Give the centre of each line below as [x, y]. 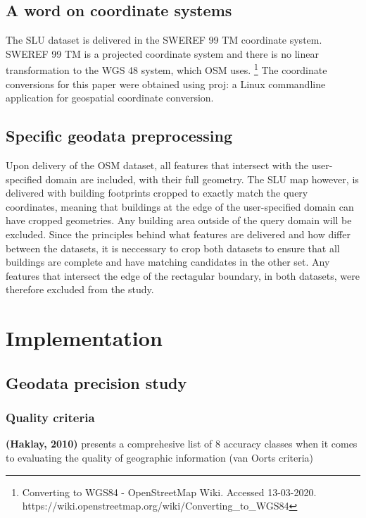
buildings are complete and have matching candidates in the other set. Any [168, 262]
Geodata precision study [96, 382]
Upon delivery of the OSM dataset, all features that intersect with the [157, 165]
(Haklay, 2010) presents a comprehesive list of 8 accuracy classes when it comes [182, 444]
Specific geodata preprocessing [119, 136]
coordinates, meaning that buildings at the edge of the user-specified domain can [180, 206]
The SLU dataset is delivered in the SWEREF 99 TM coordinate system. [164, 40]
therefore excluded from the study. [80, 289]
